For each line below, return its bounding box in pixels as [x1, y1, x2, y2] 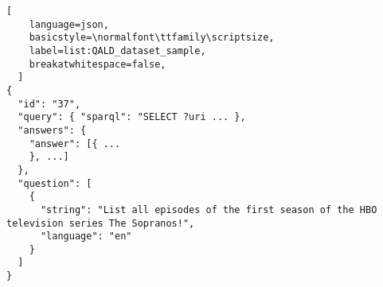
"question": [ [18, 177, 92, 189]
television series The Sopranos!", [6, 217, 195, 229]
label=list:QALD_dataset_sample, [29, 45, 206, 56]
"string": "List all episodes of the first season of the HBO [40, 204, 377, 215]
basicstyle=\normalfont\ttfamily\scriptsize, [29, 32, 275, 44]
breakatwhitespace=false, [29, 58, 166, 70]
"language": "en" [40, 231, 132, 242]
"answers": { [18, 124, 87, 136]
